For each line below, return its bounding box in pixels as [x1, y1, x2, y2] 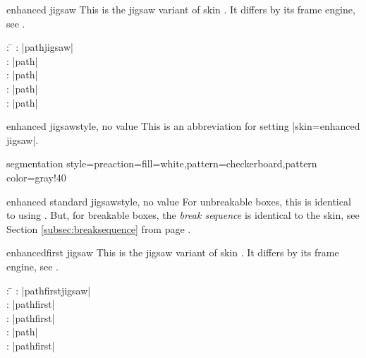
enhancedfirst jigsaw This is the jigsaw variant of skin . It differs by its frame [6, 245, 339, 260]
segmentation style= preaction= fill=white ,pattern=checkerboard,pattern [6, 156, 317, 171]
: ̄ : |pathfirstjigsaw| [6, 282, 91, 297]
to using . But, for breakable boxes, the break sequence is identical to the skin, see [6, 208, 360, 222]
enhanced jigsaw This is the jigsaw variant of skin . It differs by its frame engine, [6, 2, 355, 16]
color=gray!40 [6, 169, 66, 184]
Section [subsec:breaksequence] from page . [6, 221, 191, 236]
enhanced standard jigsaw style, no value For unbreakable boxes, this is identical [6, 193, 351, 208]
